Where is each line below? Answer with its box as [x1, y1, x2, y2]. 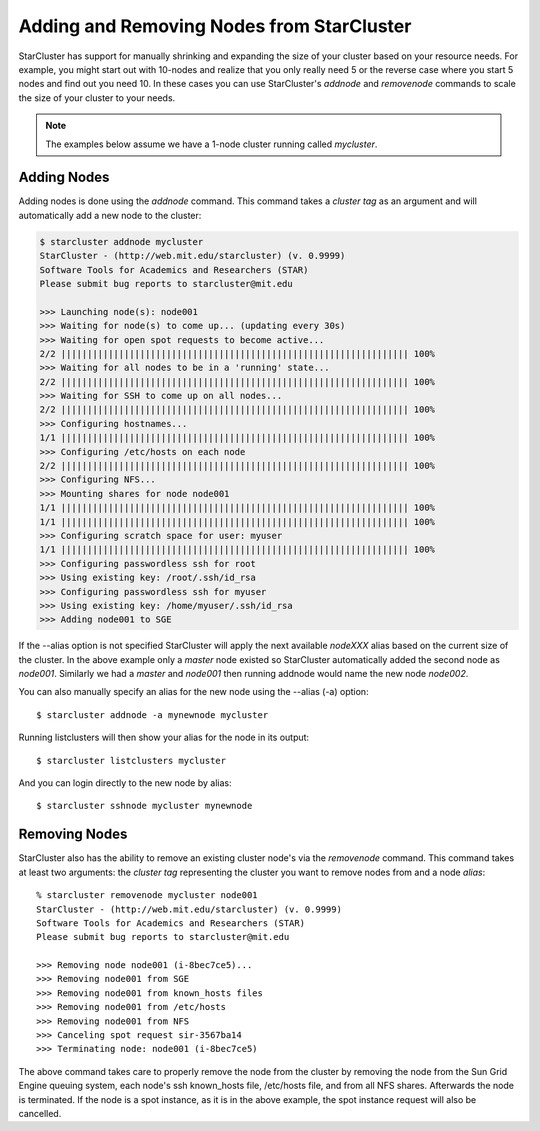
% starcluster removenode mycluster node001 [36, 890, 259, 901]
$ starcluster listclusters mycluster [36, 755, 227, 766]
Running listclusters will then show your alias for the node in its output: [18, 731, 310, 744]
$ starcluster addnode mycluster [39, 236, 204, 247]
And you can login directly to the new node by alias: [18, 777, 232, 789]
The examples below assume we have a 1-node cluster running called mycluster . [45, 138, 378, 150]
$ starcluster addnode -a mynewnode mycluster [36, 709, 269, 720]
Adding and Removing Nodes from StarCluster [18, 15, 412, 37]
